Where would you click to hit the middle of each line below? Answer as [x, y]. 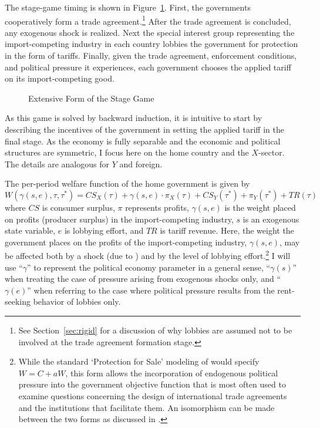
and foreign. [141, 164]
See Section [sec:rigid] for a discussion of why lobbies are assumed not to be [155, 330]
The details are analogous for [57, 164]
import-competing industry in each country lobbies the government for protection [151, 44]
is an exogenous [271, 219]
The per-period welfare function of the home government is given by [127, 183]
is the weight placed [260, 207]
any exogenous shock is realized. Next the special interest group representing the [150, 32]
